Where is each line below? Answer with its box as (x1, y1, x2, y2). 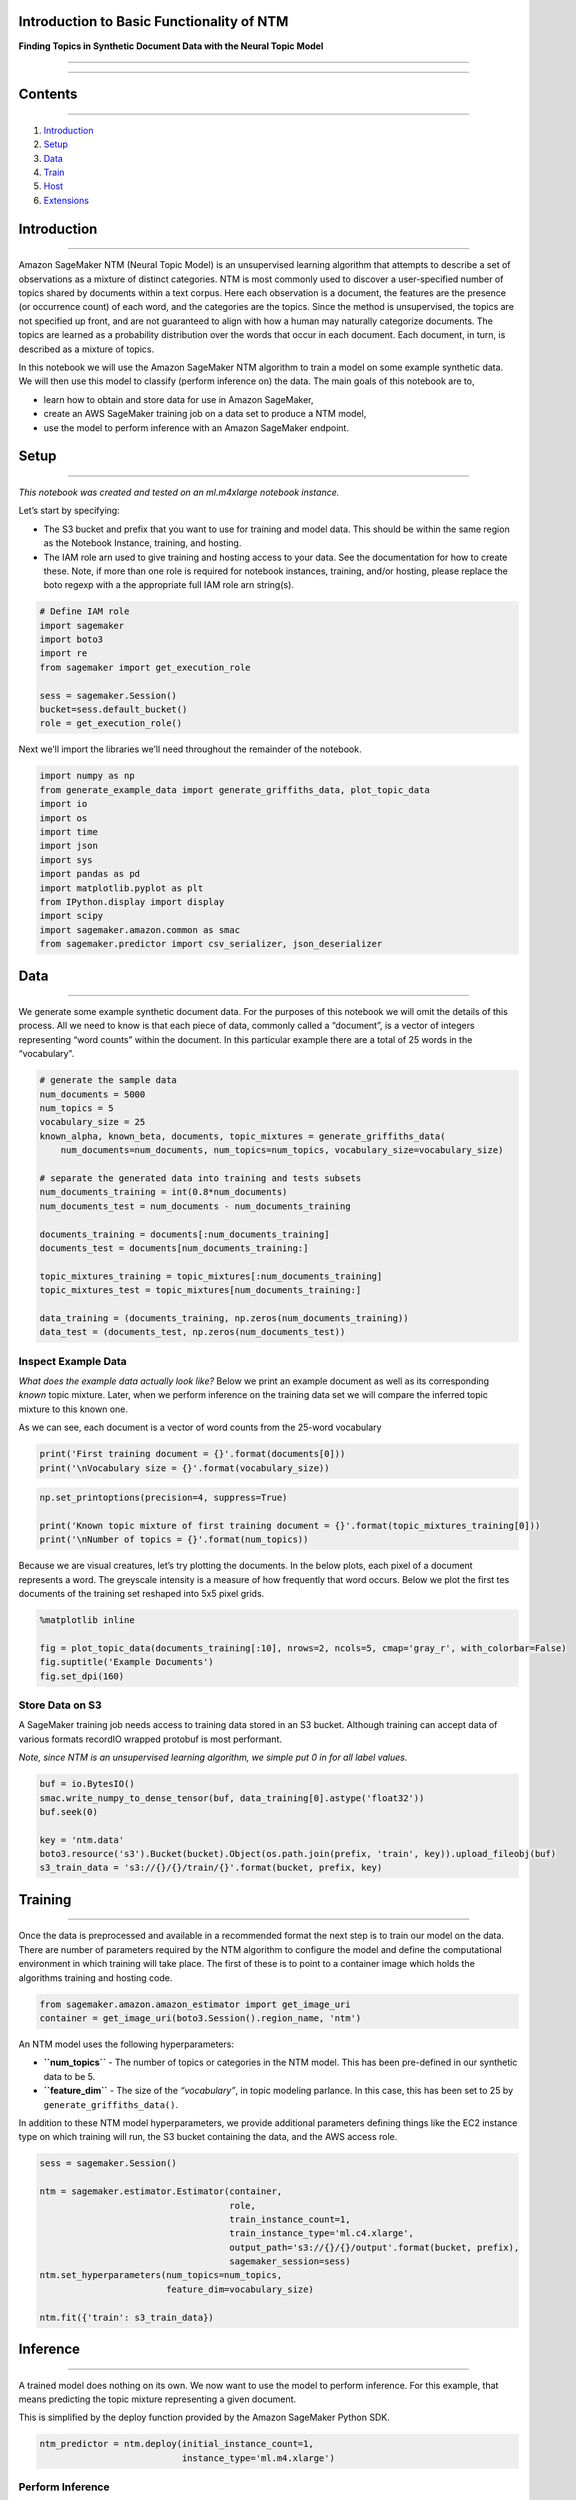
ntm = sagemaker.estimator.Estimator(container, (39, 2186, 283, 2197)
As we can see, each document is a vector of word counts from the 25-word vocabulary (18, 1421, 382, 1434)
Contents (18, 86, 78, 103)
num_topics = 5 (39, 1103, 114, 1114)
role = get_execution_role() (39, 718, 183, 729)
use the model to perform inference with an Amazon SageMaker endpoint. (43, 421, 350, 434)
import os (39, 812, 88, 824)
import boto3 (39, 634, 104, 645)
